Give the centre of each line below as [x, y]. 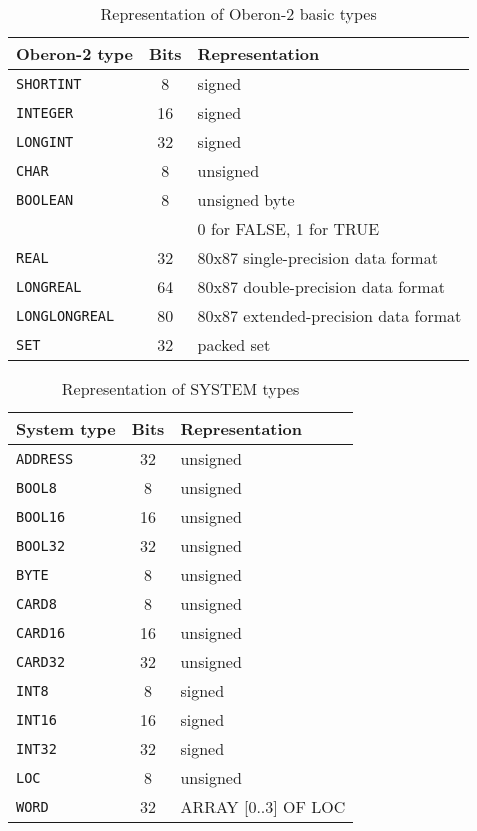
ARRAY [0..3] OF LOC [263, 806]
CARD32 [41, 661]
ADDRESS [45, 458]
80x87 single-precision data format [317, 257]
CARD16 [41, 632]
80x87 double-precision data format [321, 286]
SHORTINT [49, 83]
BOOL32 [41, 545]
